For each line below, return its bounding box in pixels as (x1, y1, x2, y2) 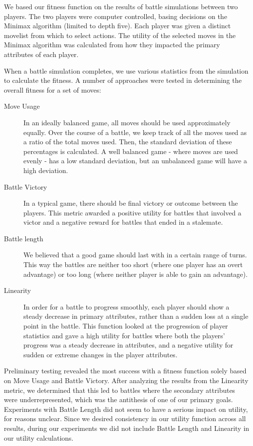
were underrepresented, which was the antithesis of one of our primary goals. (4, 394, 233, 405)
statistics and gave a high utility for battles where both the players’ (23, 330, 225, 340)
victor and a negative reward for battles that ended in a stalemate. (23, 217, 223, 227)
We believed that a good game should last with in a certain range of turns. (23, 250, 247, 260)
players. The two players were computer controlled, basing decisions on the (4, 11, 227, 21)
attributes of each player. (4, 49, 78, 59)
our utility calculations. (4, 432, 74, 443)
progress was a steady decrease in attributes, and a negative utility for (23, 340, 234, 350)
